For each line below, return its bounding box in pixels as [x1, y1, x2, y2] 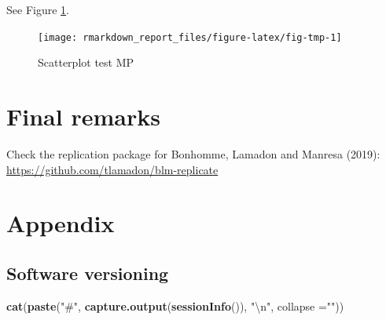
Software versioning [6, 260, 169, 285]
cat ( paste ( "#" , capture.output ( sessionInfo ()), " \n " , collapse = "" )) [6, 297, 344, 314]
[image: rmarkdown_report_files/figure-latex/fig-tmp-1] [38, 31, 342, 43]
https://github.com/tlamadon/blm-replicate [6, 161, 219, 177]
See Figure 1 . [6, 2, 69, 17]
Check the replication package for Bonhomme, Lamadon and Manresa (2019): [6, 145, 380, 162]
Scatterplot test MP [38, 54, 134, 71]
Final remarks [6, 100, 160, 133]
